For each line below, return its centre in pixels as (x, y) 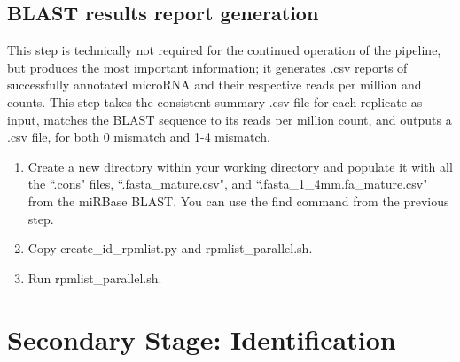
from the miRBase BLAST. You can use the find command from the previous (238, 200)
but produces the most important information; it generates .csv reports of (207, 67)
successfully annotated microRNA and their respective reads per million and (214, 85)
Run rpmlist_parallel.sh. (95, 277)
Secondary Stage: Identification (202, 339)
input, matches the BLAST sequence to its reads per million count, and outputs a (230, 119)
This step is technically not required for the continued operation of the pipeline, (224, 50)
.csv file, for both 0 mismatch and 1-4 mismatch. (139, 137)
